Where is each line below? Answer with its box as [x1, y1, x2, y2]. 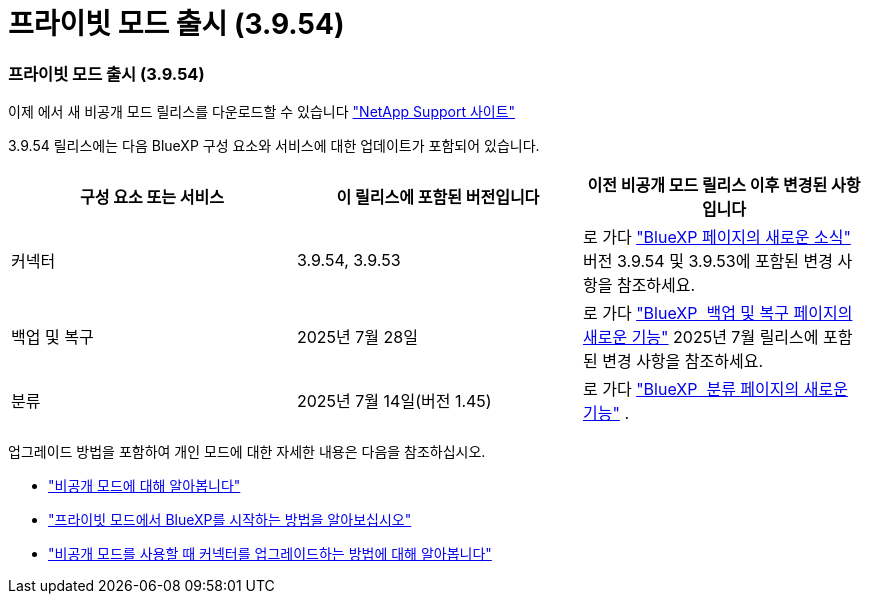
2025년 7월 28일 [296, 327, 418, 348]
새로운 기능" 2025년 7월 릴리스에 [582, 327, 819, 348]
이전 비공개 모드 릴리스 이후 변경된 [587, 175, 828, 196]
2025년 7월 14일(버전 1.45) [296, 391, 492, 412]
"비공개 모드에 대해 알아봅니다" [48, 477, 241, 495]
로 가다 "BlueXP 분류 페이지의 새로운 [582, 379, 848, 400]
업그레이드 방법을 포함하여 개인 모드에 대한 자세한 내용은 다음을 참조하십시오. [8, 443, 486, 461]
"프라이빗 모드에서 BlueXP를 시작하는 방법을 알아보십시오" [48, 511, 412, 529]
